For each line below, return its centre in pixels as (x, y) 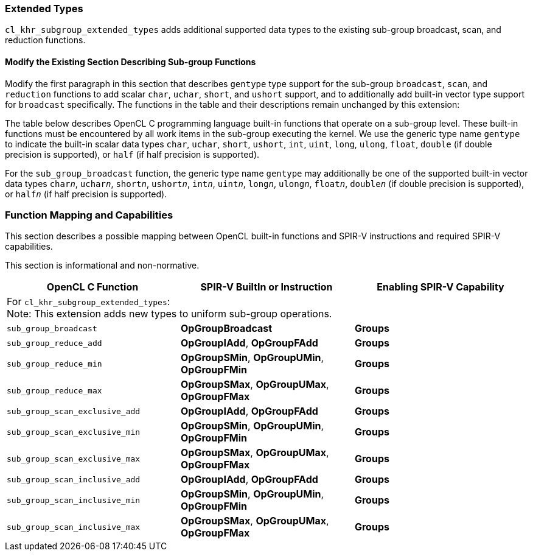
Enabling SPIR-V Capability (441, 287)
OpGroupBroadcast (226, 329)
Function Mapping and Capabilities (89, 215)
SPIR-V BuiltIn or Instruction (266, 287)
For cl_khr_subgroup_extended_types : (89, 302)
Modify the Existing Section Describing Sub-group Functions (131, 62)
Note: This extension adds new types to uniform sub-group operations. (169, 314)
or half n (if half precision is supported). (86, 194)
